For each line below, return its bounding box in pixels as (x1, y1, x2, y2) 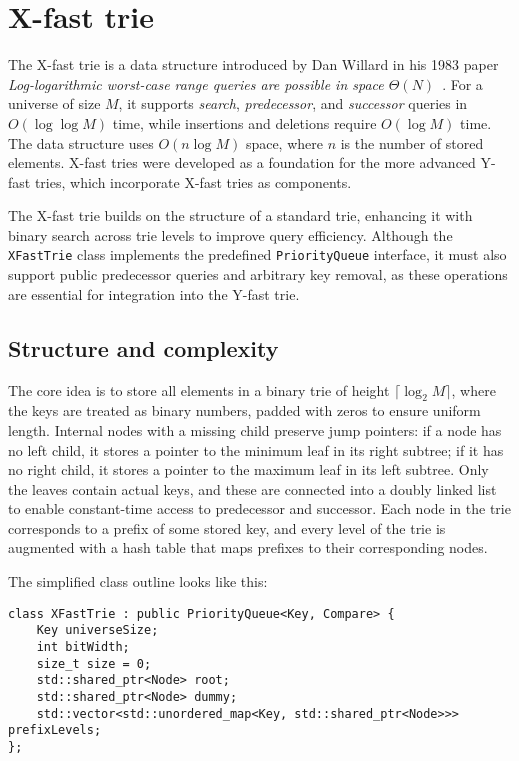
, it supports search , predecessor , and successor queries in (118, 93, 468, 114)
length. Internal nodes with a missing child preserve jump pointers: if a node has (8, 419, 502, 440)
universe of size (8, 93, 101, 114)
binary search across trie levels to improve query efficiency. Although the (8, 224, 453, 245)
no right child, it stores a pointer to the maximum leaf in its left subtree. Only (8, 459, 489, 480)
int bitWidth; (36, 639, 130, 654)
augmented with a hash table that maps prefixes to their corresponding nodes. (8, 537, 488, 558)
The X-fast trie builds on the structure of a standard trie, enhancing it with (8, 205, 473, 226)
